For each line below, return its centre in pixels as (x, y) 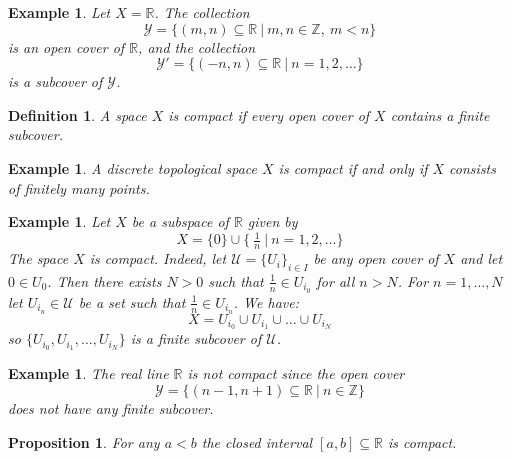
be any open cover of (376, 258)
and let (481, 258)
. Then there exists (104, 280)
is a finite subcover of (196, 338)
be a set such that (132, 301)
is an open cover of (66, 46)
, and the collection (197, 46)
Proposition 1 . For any (84, 441)
